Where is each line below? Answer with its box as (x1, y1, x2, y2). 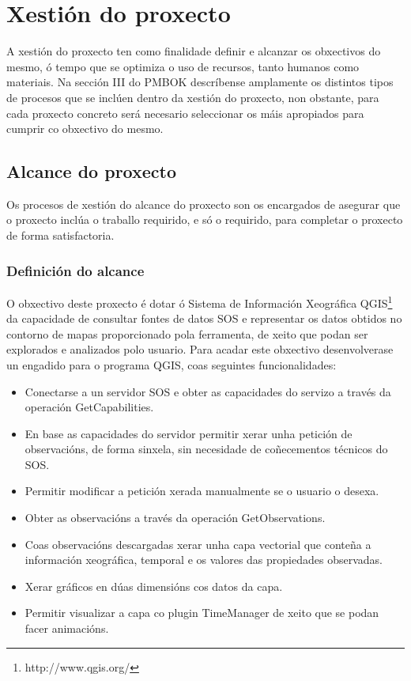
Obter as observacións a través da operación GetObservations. (25, 509, 326, 526)
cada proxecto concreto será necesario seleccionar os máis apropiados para (6, 104, 364, 121)
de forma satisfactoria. (6, 227, 115, 244)
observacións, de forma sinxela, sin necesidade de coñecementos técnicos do (25, 441, 388, 457)
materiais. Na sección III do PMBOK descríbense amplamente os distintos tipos (6, 74, 394, 90)
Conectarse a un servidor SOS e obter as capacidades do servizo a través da (25, 383, 391, 399)
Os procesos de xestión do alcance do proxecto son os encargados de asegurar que (6, 195, 401, 212)
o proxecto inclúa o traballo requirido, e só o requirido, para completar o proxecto (6, 211, 403, 228)
